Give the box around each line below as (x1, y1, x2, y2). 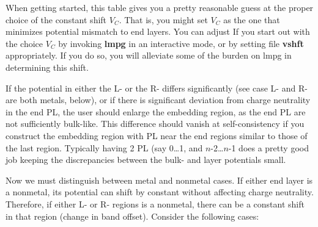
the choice (6, 37, 43, 49)
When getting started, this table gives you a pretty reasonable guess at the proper (6, 1, 314, 13)
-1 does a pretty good (228, 141, 309, 154)
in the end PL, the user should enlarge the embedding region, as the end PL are (6, 105, 306, 118)
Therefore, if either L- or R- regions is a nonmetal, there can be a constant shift (6, 197, 305, 210)
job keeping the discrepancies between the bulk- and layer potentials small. (6, 153, 286, 166)
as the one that (223, 13, 280, 26)
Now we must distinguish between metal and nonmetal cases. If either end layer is (6, 173, 313, 186)
